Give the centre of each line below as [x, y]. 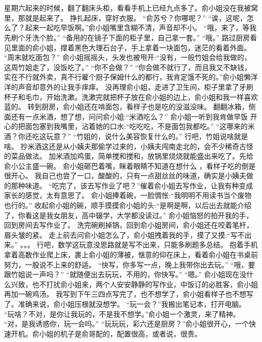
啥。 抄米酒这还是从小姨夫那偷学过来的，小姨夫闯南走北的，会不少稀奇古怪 [129, 146]
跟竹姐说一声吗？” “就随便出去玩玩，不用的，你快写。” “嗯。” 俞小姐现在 [122, 274]
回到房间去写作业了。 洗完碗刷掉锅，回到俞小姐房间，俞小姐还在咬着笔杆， [129, 225]
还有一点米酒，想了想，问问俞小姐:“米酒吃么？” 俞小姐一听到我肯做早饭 [129, 116]
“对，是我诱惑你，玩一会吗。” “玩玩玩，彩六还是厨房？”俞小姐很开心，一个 [127, 324]
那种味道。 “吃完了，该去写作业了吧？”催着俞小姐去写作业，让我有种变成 [132, 185]
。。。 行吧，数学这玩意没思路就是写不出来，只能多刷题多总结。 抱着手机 [139, 245]
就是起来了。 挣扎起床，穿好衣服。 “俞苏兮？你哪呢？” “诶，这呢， [136, 17]
